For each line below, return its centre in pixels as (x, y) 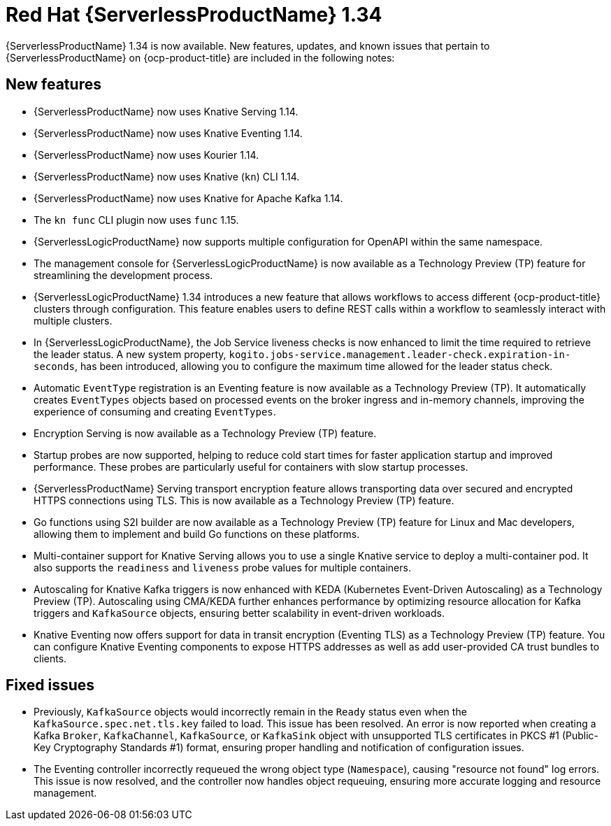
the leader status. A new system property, (130, 354)
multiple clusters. (73, 320)
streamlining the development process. (123, 275)
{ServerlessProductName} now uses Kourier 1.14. (146, 155)
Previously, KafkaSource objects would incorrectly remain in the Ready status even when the (250, 712)
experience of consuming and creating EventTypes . (155, 411)
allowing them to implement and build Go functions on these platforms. (197, 534)
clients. (50, 658)
